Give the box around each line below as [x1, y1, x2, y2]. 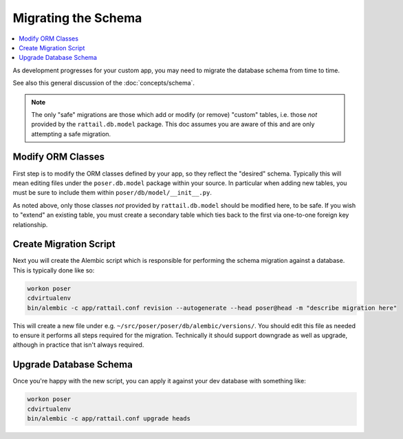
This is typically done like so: [12, 266, 95, 275]
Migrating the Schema [12, 10, 142, 25]
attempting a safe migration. [31, 129, 111, 138]
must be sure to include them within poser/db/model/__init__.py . [12, 189, 213, 197]
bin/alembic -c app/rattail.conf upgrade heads [27, 415, 190, 422]
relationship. [12, 220, 48, 228]
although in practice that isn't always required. [12, 341, 144, 349]
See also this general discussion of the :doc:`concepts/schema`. [12, 79, 195, 87]
